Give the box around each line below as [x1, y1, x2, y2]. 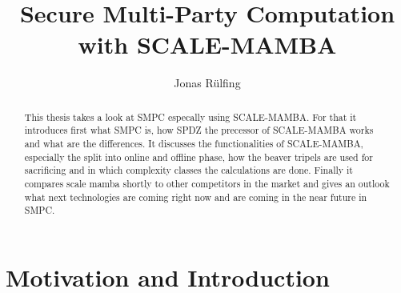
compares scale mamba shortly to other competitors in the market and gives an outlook [24, 176, 390, 190]
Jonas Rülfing [174, 74, 241, 91]
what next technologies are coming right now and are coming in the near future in [24, 190, 367, 203]
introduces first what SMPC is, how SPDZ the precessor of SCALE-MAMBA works [24, 123, 374, 137]
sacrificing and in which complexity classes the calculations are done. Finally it [24, 163, 353, 177]
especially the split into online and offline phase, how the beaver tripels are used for [24, 150, 373, 163]
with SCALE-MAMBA [78, 28, 337, 61]
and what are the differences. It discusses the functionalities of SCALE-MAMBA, [24, 137, 363, 151]
